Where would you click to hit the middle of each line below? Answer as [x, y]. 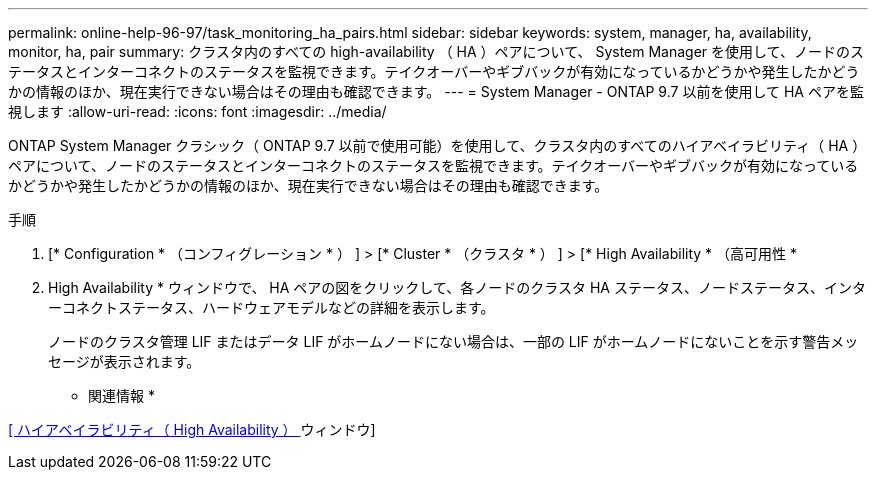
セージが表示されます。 [124, 361]
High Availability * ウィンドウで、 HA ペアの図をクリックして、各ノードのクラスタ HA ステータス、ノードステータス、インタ [457, 287]
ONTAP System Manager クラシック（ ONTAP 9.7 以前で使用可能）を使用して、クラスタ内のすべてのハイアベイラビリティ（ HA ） [437, 145]
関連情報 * [121, 395]
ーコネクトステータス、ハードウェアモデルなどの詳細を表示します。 [271, 307]
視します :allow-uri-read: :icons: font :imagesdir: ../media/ [197, 111]
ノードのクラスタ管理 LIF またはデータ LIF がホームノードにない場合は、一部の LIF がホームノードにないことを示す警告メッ [453, 341]
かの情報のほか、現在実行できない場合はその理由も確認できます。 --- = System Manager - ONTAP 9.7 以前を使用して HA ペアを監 [436, 91]
